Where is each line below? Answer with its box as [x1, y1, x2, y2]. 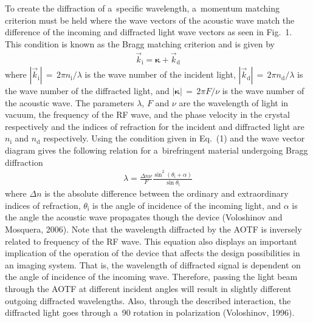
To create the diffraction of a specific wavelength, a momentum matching [5, 2, 280, 14]
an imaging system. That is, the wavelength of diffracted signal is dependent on [5, 258, 301, 271]
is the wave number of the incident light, [84, 68, 236, 81]
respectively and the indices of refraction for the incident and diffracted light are [5, 120, 304, 132]
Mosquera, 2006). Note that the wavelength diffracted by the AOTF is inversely [5, 222, 302, 235]
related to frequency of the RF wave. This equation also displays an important [5, 234, 297, 247]
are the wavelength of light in [179, 96, 289, 109]
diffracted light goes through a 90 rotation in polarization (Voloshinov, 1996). [5, 306, 295, 319]
